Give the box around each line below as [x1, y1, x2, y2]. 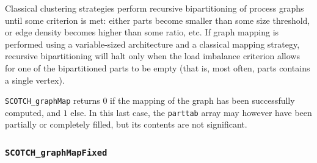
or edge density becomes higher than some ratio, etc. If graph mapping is [5, 26, 279, 38]
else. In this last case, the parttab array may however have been [70, 106, 312, 118]
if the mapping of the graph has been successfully [110, 94, 295, 107]
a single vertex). [5, 73, 65, 86]
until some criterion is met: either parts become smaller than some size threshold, [5, 13, 310, 26]
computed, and [5, 106, 61, 118]
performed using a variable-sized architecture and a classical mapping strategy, [5, 37, 300, 50]
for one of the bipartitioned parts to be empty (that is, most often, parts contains [5, 61, 310, 74]
